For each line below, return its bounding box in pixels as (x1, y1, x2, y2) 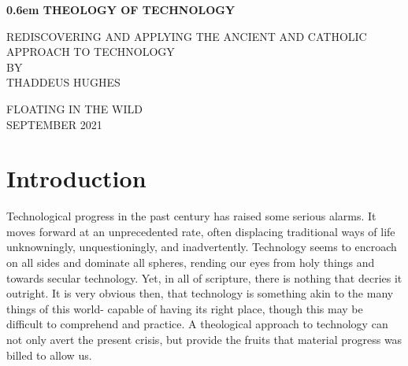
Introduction (6, 162, 147, 194)
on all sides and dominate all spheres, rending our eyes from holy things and (6, 254, 375, 271)
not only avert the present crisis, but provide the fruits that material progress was (6, 331, 402, 348)
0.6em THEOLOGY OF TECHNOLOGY (6, 2, 236, 17)
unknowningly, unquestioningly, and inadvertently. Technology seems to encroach (6, 238, 397, 255)
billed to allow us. (6, 346, 92, 363)
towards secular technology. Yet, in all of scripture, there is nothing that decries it (6, 269, 402, 286)
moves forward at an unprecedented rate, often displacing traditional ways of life (6, 223, 395, 239)
